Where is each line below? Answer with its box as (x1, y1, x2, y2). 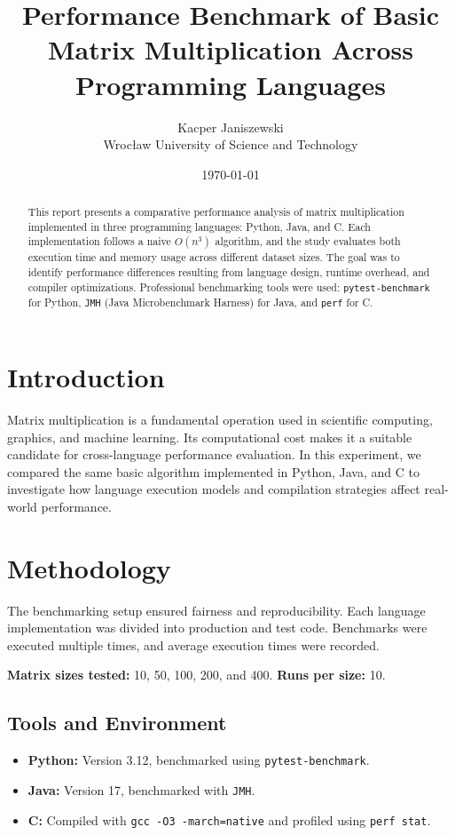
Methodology (7, 549, 171, 585)
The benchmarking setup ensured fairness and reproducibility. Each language (7, 600, 426, 619)
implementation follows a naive (27, 234, 171, 249)
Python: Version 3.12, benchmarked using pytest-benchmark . (27, 751, 370, 769)
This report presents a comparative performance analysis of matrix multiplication (27, 204, 404, 219)
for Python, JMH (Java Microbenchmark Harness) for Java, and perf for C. (27, 294, 373, 309)
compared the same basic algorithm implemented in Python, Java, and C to (7, 462, 420, 481)
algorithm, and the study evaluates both (215, 234, 401, 249)
